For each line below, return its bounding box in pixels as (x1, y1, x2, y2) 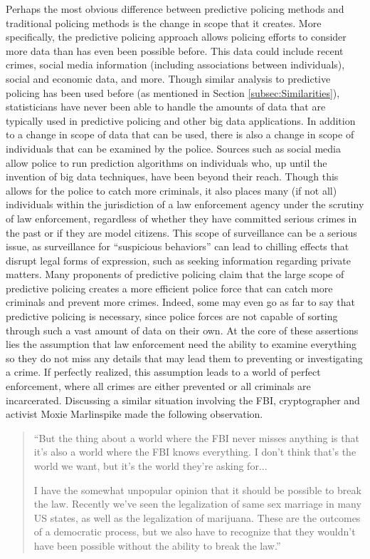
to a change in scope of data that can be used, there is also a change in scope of (6, 127, 354, 142)
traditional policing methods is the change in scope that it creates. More (6, 15, 322, 30)
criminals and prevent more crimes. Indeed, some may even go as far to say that (6, 294, 355, 309)
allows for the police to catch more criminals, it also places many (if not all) (6, 183, 337, 198)
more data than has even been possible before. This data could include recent (6, 43, 344, 58)
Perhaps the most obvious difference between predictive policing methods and (6, 1, 344, 16)
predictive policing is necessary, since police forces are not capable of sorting (6, 309, 338, 324)
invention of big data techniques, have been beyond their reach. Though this (6, 169, 339, 184)
